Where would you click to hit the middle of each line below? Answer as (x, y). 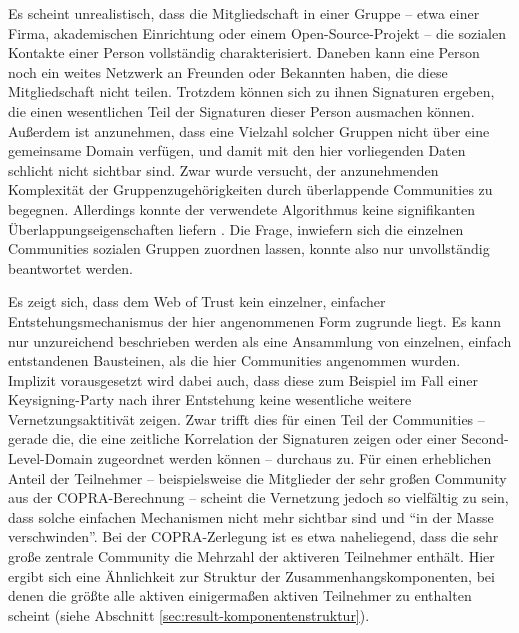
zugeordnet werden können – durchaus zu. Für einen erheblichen (294, 458)
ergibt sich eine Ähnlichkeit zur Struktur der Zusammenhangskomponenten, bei (251, 575)
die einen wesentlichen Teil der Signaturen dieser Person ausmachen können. (241, 110)
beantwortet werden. (70, 267)
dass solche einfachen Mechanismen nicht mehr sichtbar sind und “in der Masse (251, 516)
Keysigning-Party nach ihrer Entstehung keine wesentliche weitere (210, 399)
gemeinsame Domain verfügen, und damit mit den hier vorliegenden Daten (237, 150)
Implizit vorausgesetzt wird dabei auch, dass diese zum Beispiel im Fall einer (243, 379)
